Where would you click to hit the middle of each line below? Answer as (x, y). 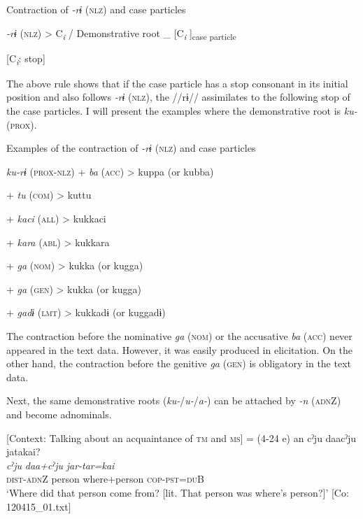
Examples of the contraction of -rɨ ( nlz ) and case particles (131, 148)
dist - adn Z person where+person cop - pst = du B (105, 479)
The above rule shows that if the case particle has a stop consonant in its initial (177, 83)
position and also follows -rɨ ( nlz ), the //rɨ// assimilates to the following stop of (178, 97)
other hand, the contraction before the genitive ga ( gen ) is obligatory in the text (179, 363)
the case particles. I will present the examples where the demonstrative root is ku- (182, 111)
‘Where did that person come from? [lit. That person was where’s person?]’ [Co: (178, 492)
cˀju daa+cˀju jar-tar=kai (60, 465)
